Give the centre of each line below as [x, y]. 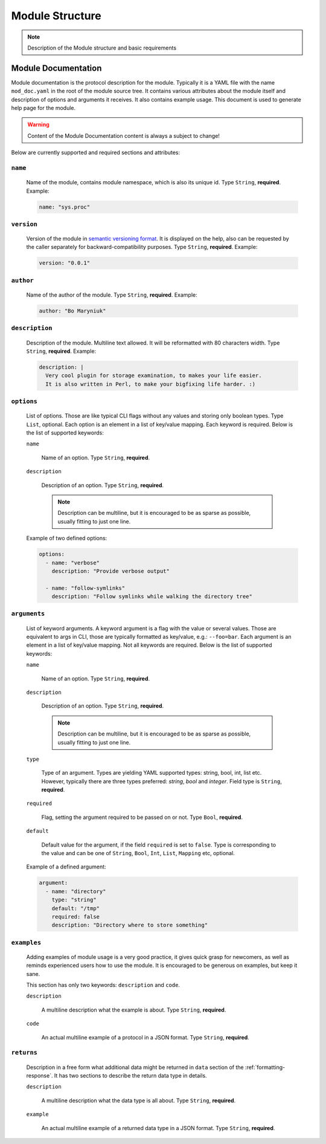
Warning [38, 124]
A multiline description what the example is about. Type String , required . [134, 1010]
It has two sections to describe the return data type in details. [131, 1075]
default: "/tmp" [75, 908]
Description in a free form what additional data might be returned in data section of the [135, 1067]
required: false [75, 916]
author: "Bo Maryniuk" [72, 311]
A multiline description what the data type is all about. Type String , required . [139, 1100]
